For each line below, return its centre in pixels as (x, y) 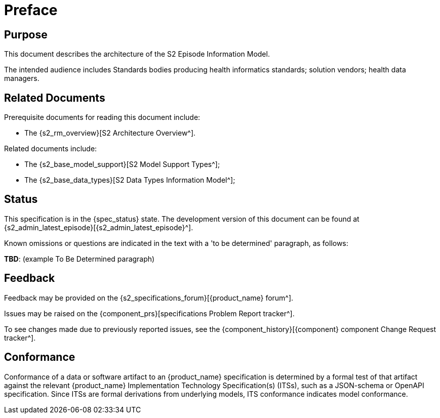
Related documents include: (51, 149)
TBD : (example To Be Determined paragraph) (79, 259)
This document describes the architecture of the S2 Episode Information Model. (137, 54)
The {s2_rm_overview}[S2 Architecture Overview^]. (110, 133)
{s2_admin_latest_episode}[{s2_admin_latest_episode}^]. (99, 227)
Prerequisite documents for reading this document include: (102, 117)
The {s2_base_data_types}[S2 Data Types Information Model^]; (130, 180)
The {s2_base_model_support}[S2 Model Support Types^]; (122, 164)
